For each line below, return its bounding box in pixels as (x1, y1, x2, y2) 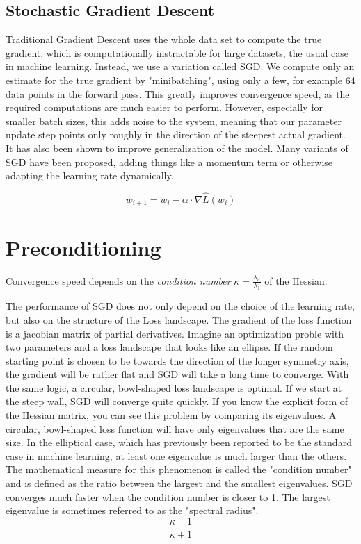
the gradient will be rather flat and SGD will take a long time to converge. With (6, 367, 349, 381)
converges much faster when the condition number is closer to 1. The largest (6, 489, 330, 504)
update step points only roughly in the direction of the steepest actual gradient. (6, 127, 346, 142)
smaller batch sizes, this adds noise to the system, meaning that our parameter (6, 113, 342, 128)
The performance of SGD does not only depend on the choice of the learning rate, (6, 299, 355, 313)
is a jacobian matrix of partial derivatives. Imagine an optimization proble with (6, 326, 344, 340)
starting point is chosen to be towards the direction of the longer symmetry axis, (6, 353, 349, 368)
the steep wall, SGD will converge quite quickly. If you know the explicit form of (6, 394, 348, 409)
